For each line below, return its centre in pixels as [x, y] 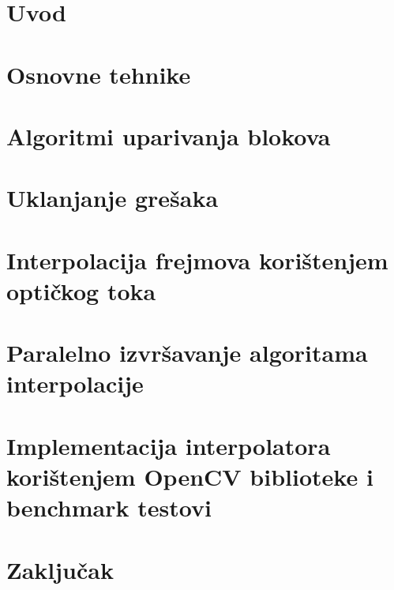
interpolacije [75, 383]
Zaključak [60, 569]
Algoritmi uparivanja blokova [169, 135]
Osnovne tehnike [99, 74]
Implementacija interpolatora [169, 445]
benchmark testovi [109, 507]
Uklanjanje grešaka [113, 198]
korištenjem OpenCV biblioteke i [190, 476]
